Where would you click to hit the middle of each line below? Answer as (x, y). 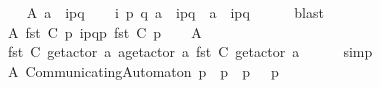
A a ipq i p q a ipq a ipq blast (175, 12)
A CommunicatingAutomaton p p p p (143, 70)
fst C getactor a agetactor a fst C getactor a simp (190, 51)
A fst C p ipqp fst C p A (104, 31)
